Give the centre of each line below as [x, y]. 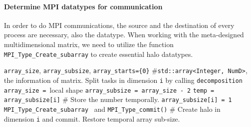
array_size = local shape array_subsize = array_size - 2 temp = [109, 89]
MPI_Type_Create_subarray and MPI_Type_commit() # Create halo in [112, 109]
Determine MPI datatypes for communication [83, 6]
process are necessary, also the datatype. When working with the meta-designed [124, 35]
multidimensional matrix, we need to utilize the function [89, 44]
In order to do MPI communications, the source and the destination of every [119, 25]
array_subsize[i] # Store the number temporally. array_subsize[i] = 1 [118, 99]
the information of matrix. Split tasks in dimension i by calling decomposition [123, 80]
